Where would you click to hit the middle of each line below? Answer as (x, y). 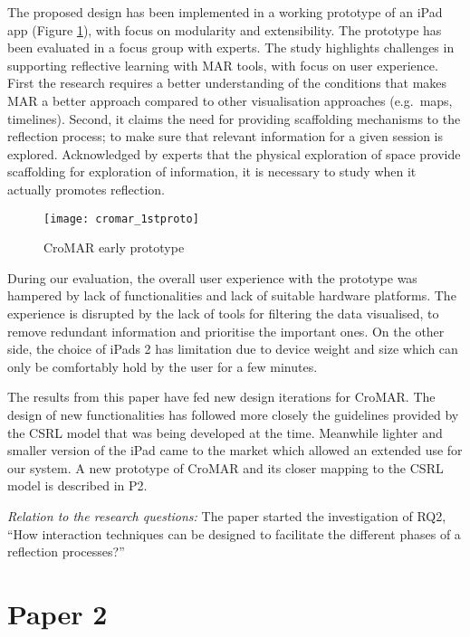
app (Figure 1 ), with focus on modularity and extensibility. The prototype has (225, 29)
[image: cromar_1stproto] (121, 219)
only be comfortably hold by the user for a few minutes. (163, 366)
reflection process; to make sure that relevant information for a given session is (225, 136)
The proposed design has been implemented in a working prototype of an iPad (225, 12)
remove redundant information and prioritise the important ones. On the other (226, 331)
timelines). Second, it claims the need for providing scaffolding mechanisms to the (234, 118)
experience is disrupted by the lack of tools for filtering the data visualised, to (223, 313)
